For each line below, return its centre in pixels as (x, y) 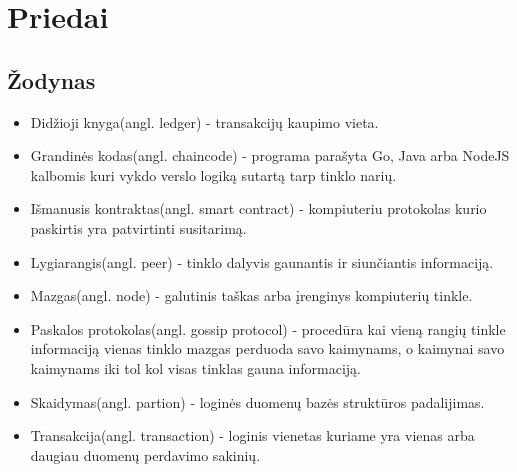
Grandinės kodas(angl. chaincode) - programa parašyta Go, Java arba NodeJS (270, 155)
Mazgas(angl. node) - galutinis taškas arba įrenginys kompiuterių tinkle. (251, 295)
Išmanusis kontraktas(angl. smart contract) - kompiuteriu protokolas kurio (258, 208)
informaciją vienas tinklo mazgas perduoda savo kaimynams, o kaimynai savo (267, 348)
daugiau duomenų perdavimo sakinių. (145, 454)
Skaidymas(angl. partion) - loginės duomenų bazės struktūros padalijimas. (257, 401)
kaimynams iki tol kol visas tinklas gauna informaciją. (195, 367)
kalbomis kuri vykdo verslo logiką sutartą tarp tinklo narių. (213, 174)
